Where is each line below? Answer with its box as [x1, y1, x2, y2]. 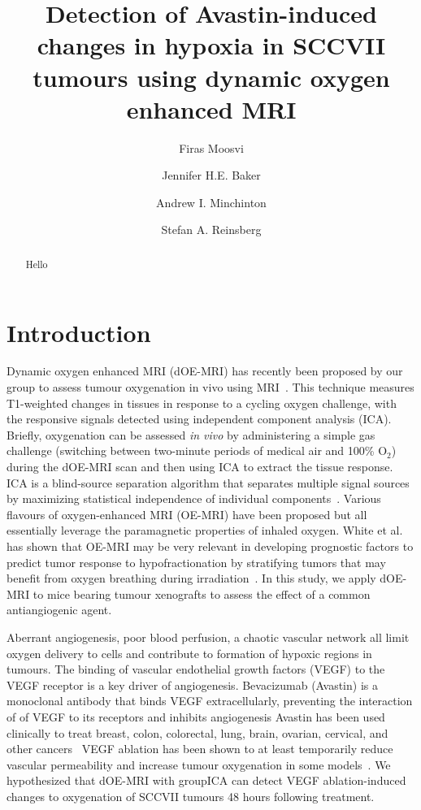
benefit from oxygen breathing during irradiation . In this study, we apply [7, 570, 376, 587]
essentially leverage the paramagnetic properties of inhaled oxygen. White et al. [7, 522, 403, 539]
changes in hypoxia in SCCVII [37, 28, 386, 62]
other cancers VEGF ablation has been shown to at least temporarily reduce [7, 740, 393, 757]
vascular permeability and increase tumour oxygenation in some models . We [7, 756, 391, 773]
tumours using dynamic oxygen [33, 60, 390, 93]
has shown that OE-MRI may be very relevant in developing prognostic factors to [7, 537, 414, 554]
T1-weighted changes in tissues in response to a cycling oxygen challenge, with [7, 394, 397, 411]
